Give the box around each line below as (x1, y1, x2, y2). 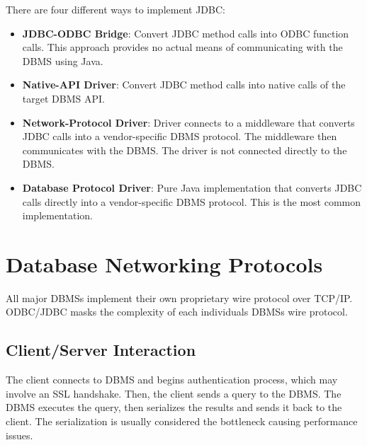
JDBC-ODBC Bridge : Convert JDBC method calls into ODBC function (22, 25, 349, 40)
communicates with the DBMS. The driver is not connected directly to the (22, 142, 347, 157)
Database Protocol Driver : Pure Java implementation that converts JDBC (22, 180, 362, 195)
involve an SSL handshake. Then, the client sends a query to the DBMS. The (6, 386, 341, 400)
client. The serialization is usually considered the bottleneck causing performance (6, 414, 358, 429)
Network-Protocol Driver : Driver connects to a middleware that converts (22, 115, 355, 129)
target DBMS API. (22, 91, 105, 105)
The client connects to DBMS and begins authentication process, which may (6, 372, 338, 387)
